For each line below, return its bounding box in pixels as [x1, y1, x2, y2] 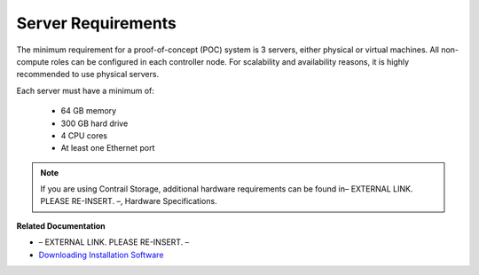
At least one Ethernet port [60, 143, 155, 153]
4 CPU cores [60, 130, 108, 141]
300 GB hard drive [60, 118, 129, 129]
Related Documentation [16, 220, 106, 231]
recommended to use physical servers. [16, 69, 160, 80]
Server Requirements [16, 13, 177, 33]
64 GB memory [60, 106, 117, 116]
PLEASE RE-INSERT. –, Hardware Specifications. [40, 196, 217, 207]
